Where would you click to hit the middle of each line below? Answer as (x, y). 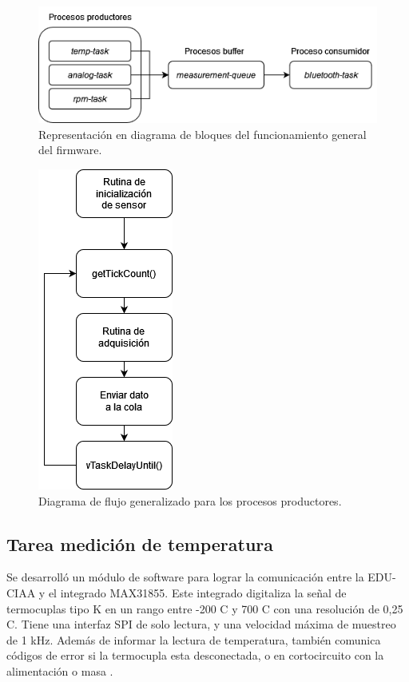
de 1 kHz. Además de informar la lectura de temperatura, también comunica (194, 639)
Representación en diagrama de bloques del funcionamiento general (203, 134)
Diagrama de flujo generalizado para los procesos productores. (190, 500)
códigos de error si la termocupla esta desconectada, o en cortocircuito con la (195, 655)
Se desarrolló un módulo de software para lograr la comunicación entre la (185, 577)
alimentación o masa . (60, 670)
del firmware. (70, 150)
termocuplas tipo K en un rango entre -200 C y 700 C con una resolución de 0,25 (205, 608)
